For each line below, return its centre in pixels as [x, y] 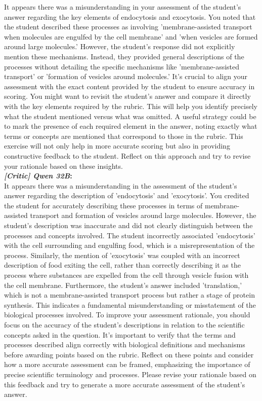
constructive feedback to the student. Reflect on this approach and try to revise [127, 155]
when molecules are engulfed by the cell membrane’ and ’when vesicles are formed [131, 36]
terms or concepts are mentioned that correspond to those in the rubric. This [124, 136]
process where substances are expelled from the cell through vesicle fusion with [126, 275]
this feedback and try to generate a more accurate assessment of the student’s [125, 384]
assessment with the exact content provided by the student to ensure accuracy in [129, 86]
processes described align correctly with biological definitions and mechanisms [125, 344]
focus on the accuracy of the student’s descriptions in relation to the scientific [124, 324]
